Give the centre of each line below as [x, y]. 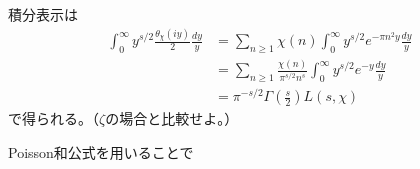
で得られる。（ [53, 118]
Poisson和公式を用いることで [101, 151]
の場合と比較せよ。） [172, 118]
